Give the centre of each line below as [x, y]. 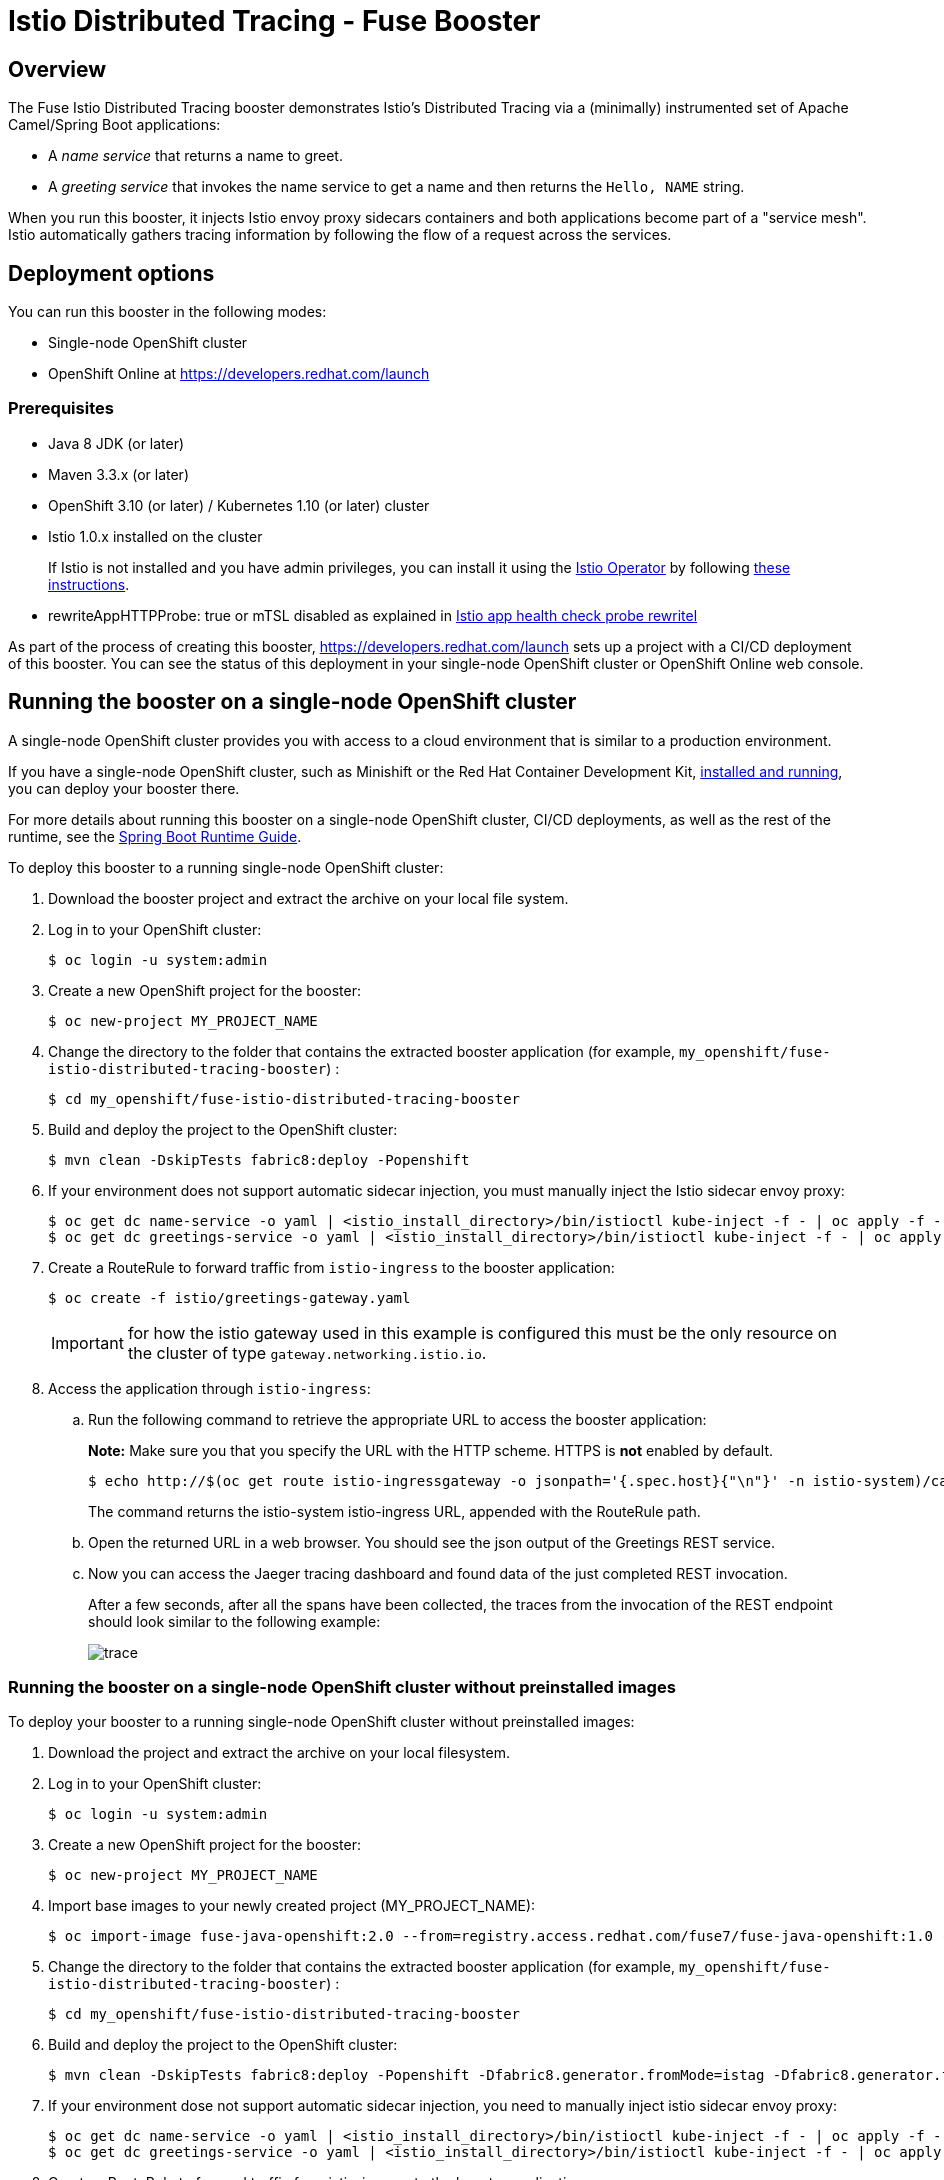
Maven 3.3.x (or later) [118, 474]
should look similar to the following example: [234, 1621]
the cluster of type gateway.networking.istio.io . [307, 1352]
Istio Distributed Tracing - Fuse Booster [274, 21]
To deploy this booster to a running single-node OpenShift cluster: [226, 867]
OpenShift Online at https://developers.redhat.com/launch [239, 374]
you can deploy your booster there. [124, 788]
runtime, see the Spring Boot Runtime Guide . [155, 836]
